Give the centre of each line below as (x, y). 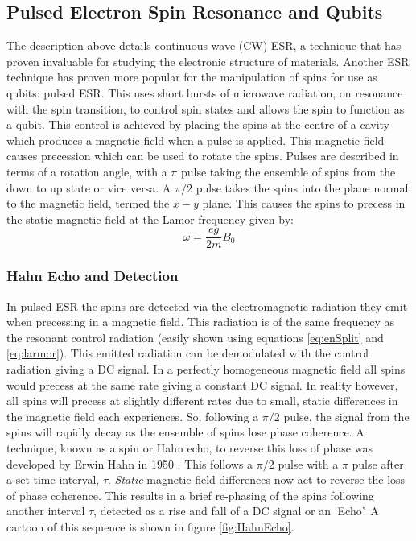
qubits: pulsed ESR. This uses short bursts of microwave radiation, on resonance (205, 92)
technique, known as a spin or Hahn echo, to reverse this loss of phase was (189, 447)
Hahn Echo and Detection (93, 276)
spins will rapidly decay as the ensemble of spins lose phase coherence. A (185, 432)
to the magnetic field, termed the (88, 203)
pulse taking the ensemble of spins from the (288, 171)
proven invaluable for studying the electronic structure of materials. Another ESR (208, 61)
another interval (46, 511)
